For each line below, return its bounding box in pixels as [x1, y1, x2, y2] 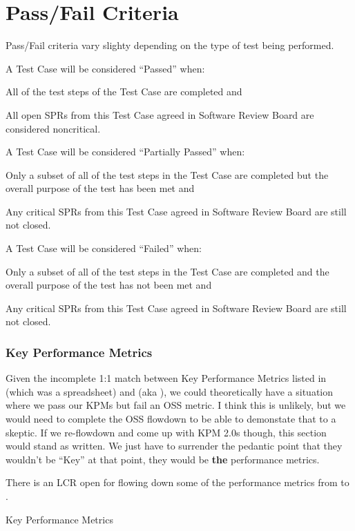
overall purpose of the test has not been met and [6, 278, 212, 292]
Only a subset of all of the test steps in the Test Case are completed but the [6, 167, 329, 182]
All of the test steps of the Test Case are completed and [6, 84, 242, 99]
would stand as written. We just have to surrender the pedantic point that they [6, 438, 343, 453]
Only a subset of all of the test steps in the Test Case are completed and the [6, 264, 329, 278]
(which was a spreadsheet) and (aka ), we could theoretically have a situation [6, 384, 334, 398]
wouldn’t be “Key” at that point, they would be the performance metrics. [6, 452, 320, 466]
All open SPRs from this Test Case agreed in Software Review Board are [6, 107, 314, 122]
